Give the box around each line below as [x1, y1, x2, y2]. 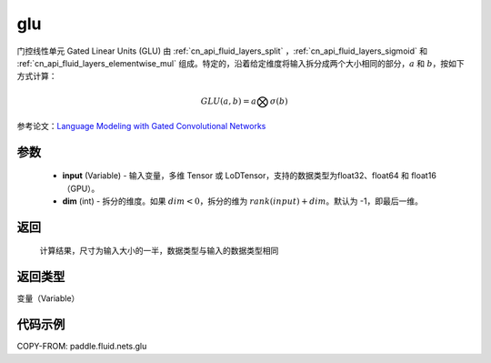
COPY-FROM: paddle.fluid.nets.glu [16, 341, 147, 352]
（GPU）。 [62, 183, 100, 194]
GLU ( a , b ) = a [200, 96, 257, 106]
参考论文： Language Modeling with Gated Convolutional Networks [16, 120, 266, 131]
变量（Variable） [16, 293, 80, 304]
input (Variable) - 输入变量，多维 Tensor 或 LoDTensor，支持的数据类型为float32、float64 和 [62, 170, 409, 181]
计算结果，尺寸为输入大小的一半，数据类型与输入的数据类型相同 [39, 246, 279, 257]
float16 [410, 170, 436, 181]
